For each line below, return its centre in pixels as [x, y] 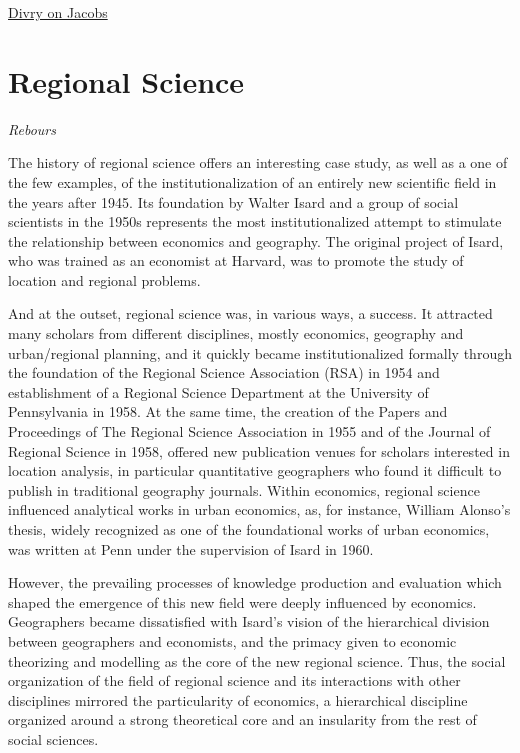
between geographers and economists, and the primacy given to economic [232, 640]
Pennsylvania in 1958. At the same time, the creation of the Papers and [228, 411]
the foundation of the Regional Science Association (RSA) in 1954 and [224, 372]
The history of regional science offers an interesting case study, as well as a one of [258, 162]
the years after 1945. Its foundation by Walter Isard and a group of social [233, 201]
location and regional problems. [104, 279]
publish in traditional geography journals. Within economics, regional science [244, 489]
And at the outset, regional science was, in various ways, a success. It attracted [250, 313]
